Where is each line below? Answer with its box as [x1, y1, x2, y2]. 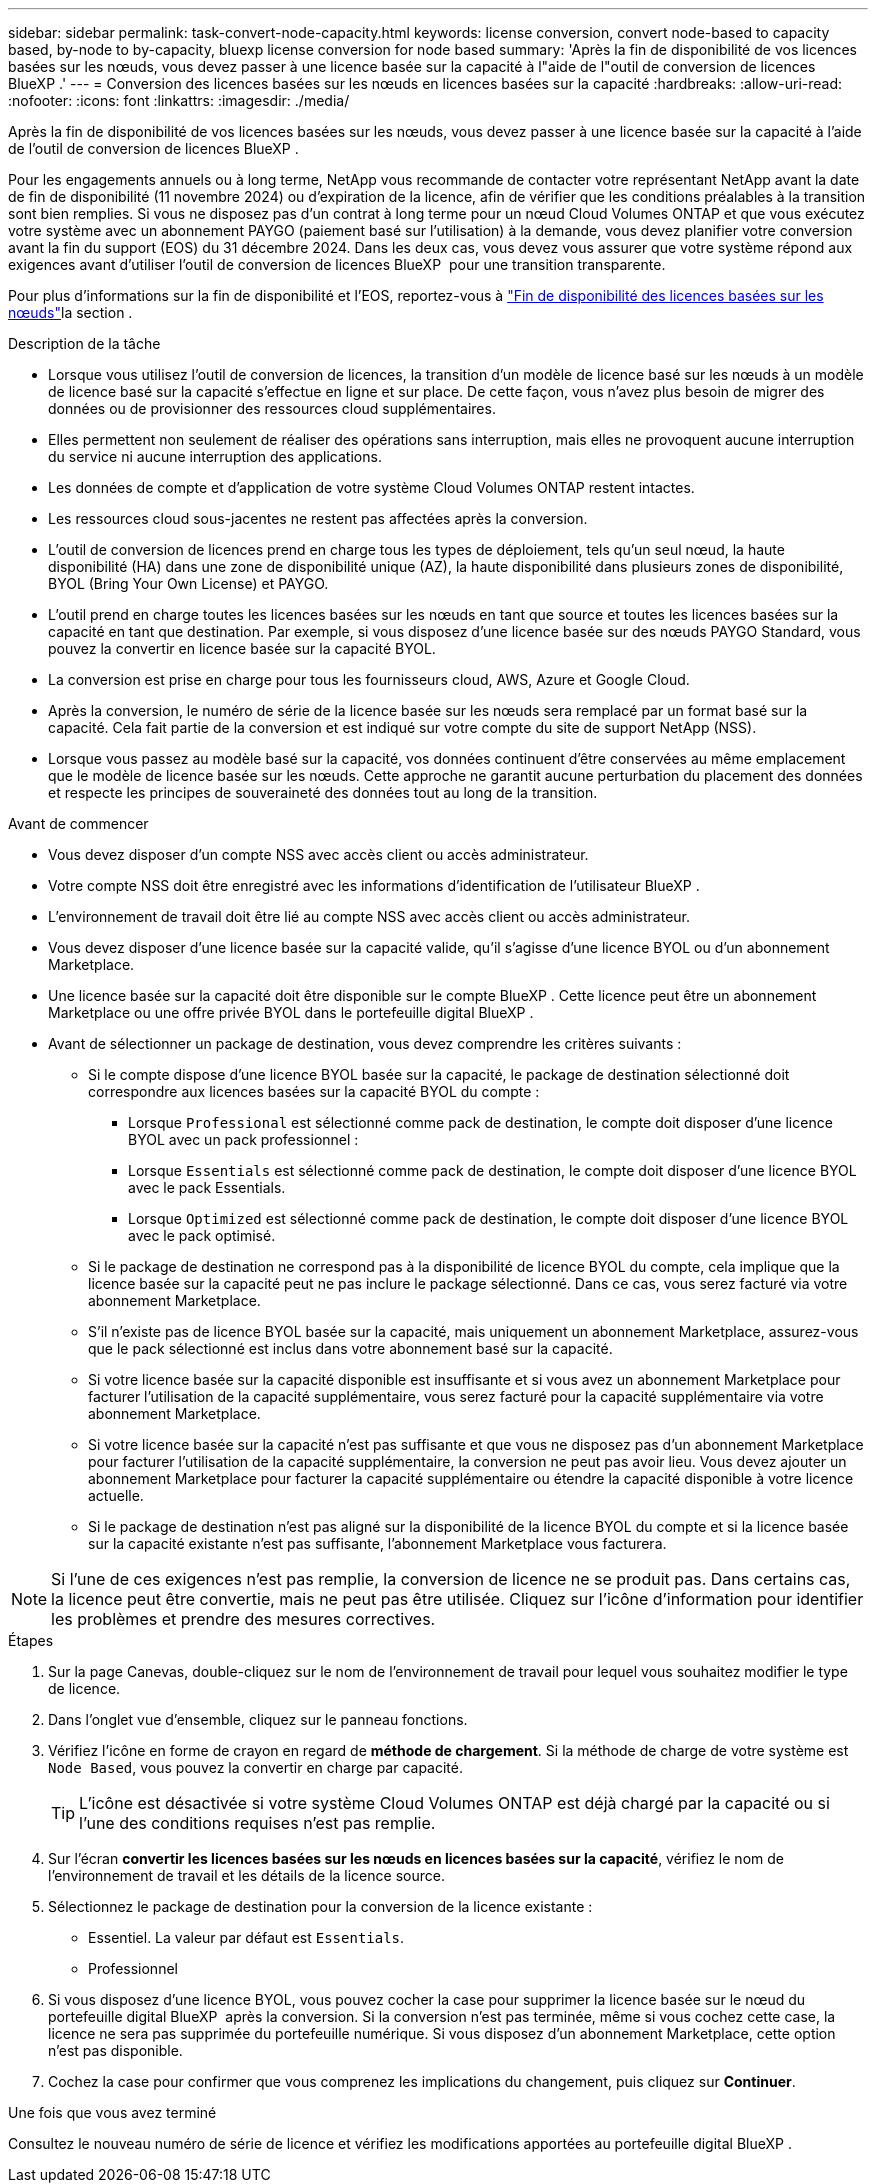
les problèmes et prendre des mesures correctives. [51, 1609, 436, 1629]
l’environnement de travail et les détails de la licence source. [48, 1867, 445, 1884]
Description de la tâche [8, 335, 161, 352]
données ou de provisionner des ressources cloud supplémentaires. [48, 400, 496, 417]
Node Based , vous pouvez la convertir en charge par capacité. [48, 1759, 464, 1776]
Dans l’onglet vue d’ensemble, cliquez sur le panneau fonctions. [48, 1711, 468, 1728]
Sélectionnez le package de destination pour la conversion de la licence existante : [48, 1898, 593, 1915]
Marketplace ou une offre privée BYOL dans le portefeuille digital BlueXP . [48, 1004, 534, 1021]
